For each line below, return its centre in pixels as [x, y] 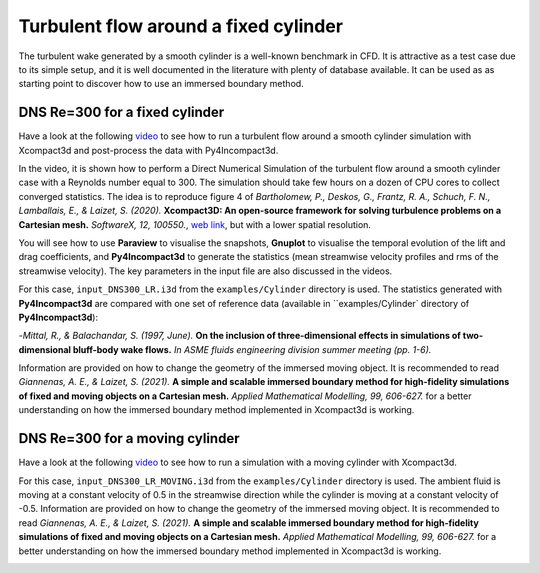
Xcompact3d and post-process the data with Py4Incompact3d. [148, 150]
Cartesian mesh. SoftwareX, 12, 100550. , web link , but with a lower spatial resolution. [195, 224]
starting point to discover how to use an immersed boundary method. [161, 84]
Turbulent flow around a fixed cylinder [181, 26]
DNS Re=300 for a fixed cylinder [121, 112]
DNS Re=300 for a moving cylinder [129, 438]
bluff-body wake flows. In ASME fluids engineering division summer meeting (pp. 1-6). [252, 349]
